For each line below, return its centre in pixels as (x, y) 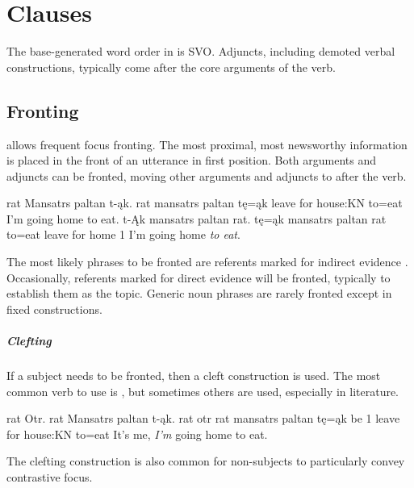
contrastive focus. (50, 476)
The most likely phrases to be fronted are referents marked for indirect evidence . (207, 262)
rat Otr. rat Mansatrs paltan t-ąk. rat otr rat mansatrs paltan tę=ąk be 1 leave (203, 418)
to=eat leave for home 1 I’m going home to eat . (123, 234)
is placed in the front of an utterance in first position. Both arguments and (192, 160)
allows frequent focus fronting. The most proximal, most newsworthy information (207, 144)
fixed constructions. (54, 309)
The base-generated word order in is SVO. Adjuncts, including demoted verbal (201, 51)
